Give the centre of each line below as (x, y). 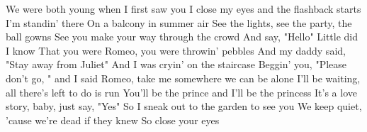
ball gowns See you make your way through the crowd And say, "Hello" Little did (182, 37)
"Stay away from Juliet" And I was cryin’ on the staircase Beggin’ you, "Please (176, 64)
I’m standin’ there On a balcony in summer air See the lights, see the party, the (179, 22)
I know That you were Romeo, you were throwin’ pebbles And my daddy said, (176, 50)
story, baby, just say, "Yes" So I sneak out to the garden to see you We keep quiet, (184, 106)
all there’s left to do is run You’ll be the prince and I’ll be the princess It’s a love (181, 92)
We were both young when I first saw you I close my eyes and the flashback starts (183, 9)
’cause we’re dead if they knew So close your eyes (113, 120)
